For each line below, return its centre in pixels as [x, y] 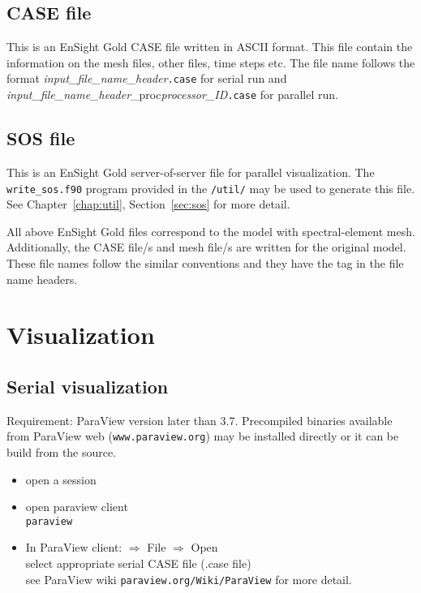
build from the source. [62, 451]
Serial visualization [88, 386]
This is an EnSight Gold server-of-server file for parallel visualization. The [191, 172]
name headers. [42, 279]
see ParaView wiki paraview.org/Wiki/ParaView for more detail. [189, 579]
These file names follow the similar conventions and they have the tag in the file [205, 262]
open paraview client [77, 507]
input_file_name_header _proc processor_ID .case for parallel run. [172, 95]
